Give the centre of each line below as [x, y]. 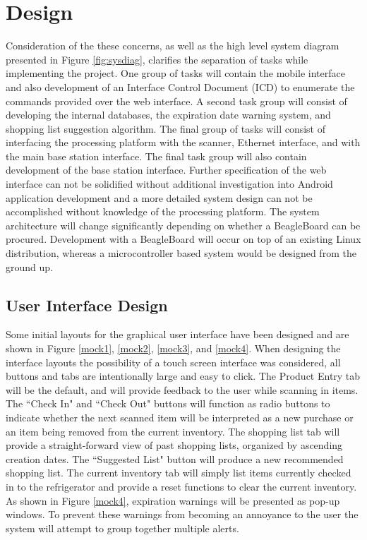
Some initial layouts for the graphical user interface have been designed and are [178, 334]
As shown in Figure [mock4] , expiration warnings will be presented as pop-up [173, 500]
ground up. [29, 266]
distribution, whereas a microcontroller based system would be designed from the [181, 253]
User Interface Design [87, 305]
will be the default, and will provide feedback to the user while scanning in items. [182, 389]
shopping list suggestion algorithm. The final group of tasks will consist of [166, 128]
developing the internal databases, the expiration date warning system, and [168, 115]
